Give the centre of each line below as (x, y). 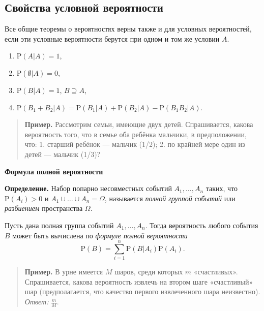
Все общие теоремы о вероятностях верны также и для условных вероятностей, (128, 29)
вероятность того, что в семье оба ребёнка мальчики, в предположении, (136, 134)
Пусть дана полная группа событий (59, 225)
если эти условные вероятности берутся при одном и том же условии (112, 38)
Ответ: (37, 302)
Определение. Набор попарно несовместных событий (88, 188)
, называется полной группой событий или (170, 198)
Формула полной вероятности (54, 171)
